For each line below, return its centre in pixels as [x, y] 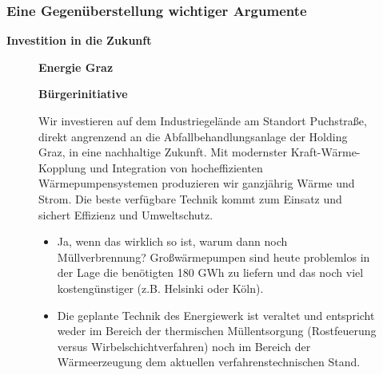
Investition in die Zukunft [79, 40]
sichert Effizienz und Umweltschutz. [126, 214]
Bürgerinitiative [83, 94]
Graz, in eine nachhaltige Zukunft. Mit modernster [163, 152]
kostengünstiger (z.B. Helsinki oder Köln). [160, 288]
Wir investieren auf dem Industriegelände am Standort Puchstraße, [203, 120]
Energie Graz [76, 67]
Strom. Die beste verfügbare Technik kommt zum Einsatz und [190, 198]
